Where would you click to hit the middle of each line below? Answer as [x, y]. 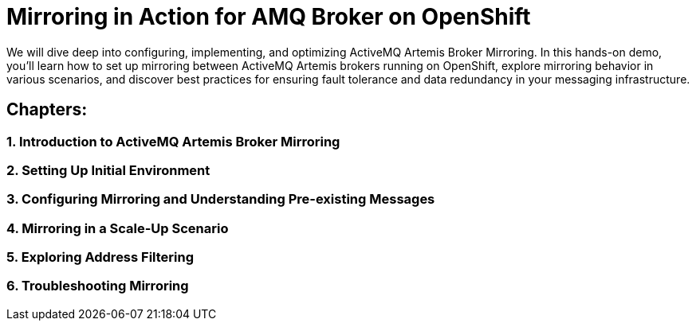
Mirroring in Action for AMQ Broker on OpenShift [269, 17]
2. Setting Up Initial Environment [108, 170]
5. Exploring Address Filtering [100, 257]
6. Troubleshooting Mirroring [98, 286]
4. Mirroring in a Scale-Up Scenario [118, 228]
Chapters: [47, 110]
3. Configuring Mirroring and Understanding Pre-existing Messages [221, 199]
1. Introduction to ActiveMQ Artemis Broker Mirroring [173, 141]
